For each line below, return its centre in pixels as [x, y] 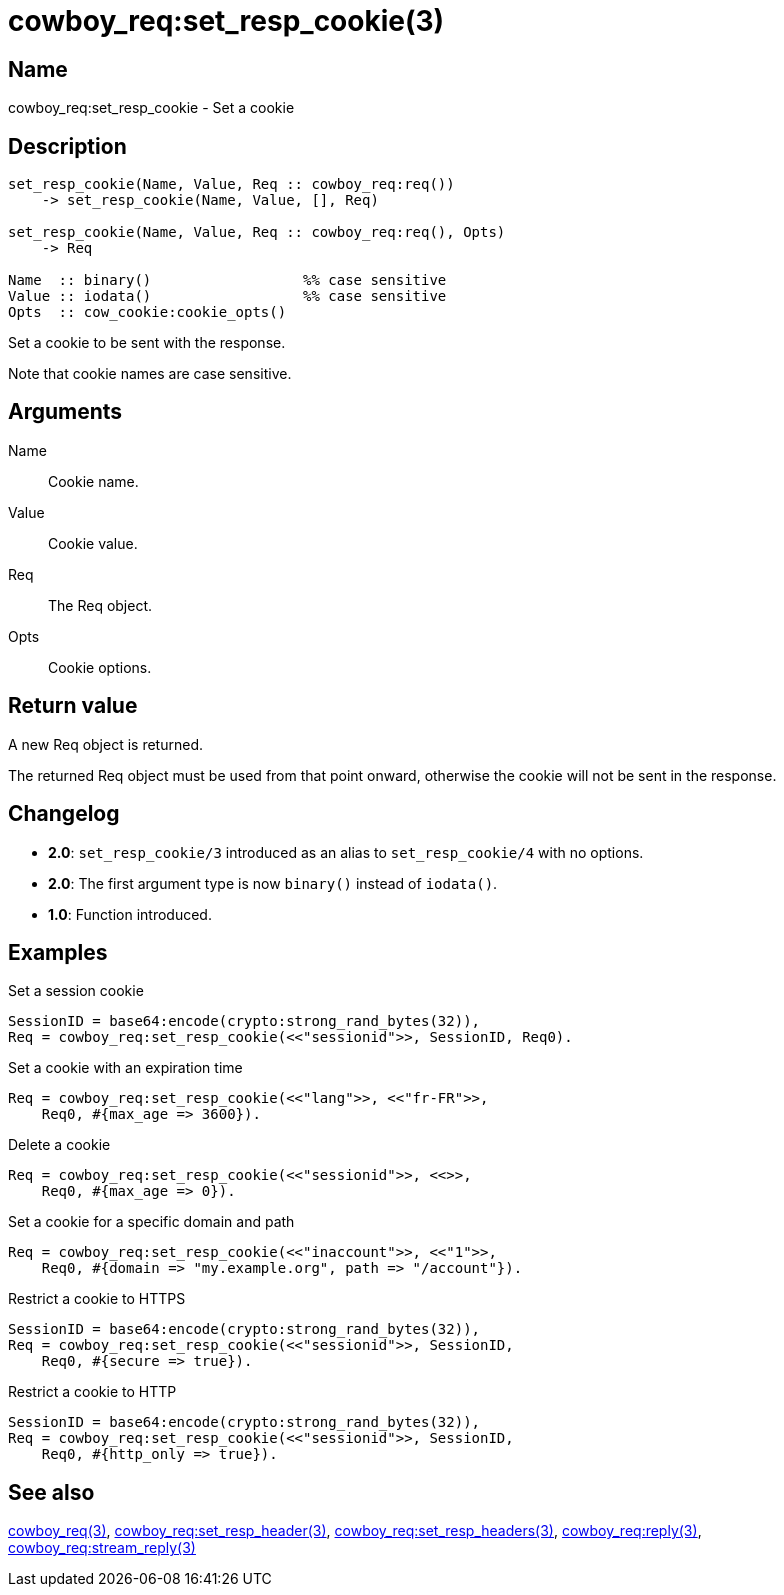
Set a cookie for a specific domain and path [151, 1222]
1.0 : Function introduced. [130, 914]
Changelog [64, 814]
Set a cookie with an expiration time [125, 1068]
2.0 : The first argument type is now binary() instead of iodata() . [273, 883]
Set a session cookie [76, 991]
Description [67, 146]
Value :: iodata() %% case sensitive [227, 296]
